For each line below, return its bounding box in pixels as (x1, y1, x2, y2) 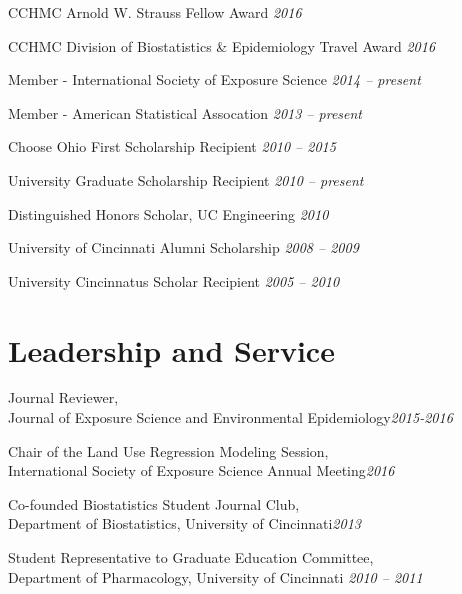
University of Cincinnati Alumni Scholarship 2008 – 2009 (8, 237, 359, 258)
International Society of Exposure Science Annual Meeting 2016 (8, 460, 395, 481)
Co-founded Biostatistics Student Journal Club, (8, 493, 300, 514)
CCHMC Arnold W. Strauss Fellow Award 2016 (8, 2, 302, 22)
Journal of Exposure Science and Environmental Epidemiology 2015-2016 (8, 407, 453, 428)
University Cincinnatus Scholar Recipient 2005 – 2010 (8, 270, 340, 291)
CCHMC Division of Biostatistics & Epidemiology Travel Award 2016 (8, 35, 436, 56)
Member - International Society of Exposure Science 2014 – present (8, 69, 421, 90)
